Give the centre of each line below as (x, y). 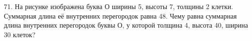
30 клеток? (20, 34)
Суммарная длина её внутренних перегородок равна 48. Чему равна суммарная (120, 15)
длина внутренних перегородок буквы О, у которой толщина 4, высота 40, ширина (126, 25)
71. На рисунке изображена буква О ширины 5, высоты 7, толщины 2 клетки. (118, 6)
